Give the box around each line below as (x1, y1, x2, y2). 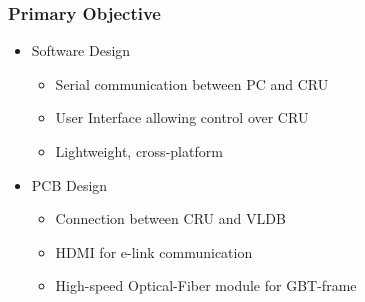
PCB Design (31, 174, 108, 195)
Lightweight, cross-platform (55, 141, 223, 161)
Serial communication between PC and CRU (55, 73, 329, 94)
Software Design (31, 40, 131, 61)
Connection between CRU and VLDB (55, 208, 286, 229)
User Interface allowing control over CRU (55, 107, 309, 128)
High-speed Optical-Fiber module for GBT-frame (55, 275, 357, 296)
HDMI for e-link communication (55, 241, 253, 262)
